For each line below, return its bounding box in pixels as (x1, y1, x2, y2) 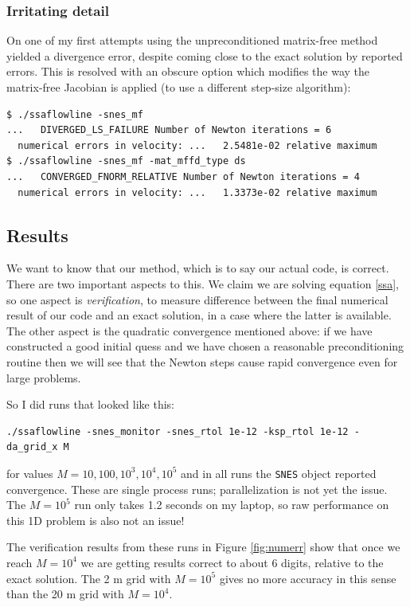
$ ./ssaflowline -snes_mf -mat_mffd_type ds (6, 155, 246, 167)
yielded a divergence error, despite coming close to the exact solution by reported (6, 47, 403, 64)
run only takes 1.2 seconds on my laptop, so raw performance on (74, 496, 389, 513)
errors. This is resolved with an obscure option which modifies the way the (6, 63, 370, 80)
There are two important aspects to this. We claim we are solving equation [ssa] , (6, 275, 399, 292)
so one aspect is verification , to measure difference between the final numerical (6, 291, 389, 307)
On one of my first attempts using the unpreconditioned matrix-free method (6, 32, 378, 49)
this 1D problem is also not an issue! (6, 511, 185, 528)
